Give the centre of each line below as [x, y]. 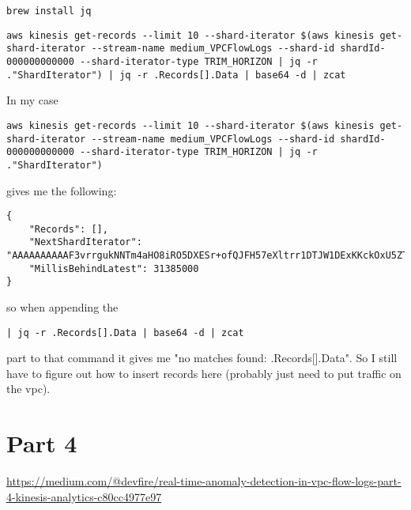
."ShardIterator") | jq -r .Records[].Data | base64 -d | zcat [176, 75]
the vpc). [28, 389]
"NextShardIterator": [85, 242]
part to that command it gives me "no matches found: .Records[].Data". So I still [202, 358]
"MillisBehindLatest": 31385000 [114, 268]
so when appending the [62, 307]
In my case [32, 100]
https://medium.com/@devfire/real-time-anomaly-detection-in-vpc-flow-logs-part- [204, 481]
